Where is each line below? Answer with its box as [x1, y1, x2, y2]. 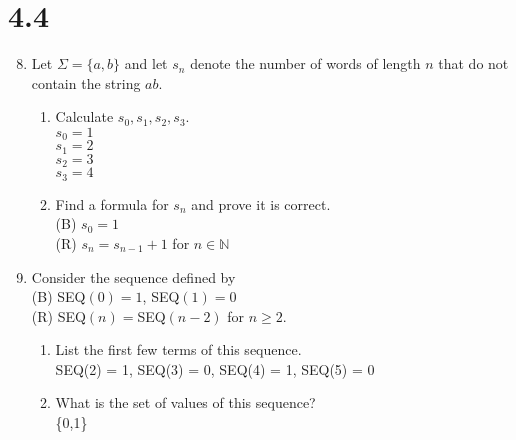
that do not [438, 53, 509, 74]
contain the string [31, 72, 141, 93]
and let [124, 53, 168, 74]
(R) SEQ [31, 305, 86, 326]
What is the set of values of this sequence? [55, 392, 316, 413]
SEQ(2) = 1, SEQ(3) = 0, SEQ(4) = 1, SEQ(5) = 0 [55, 358, 375, 379]
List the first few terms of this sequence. [55, 339, 302, 360]
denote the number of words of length [190, 53, 421, 74]
